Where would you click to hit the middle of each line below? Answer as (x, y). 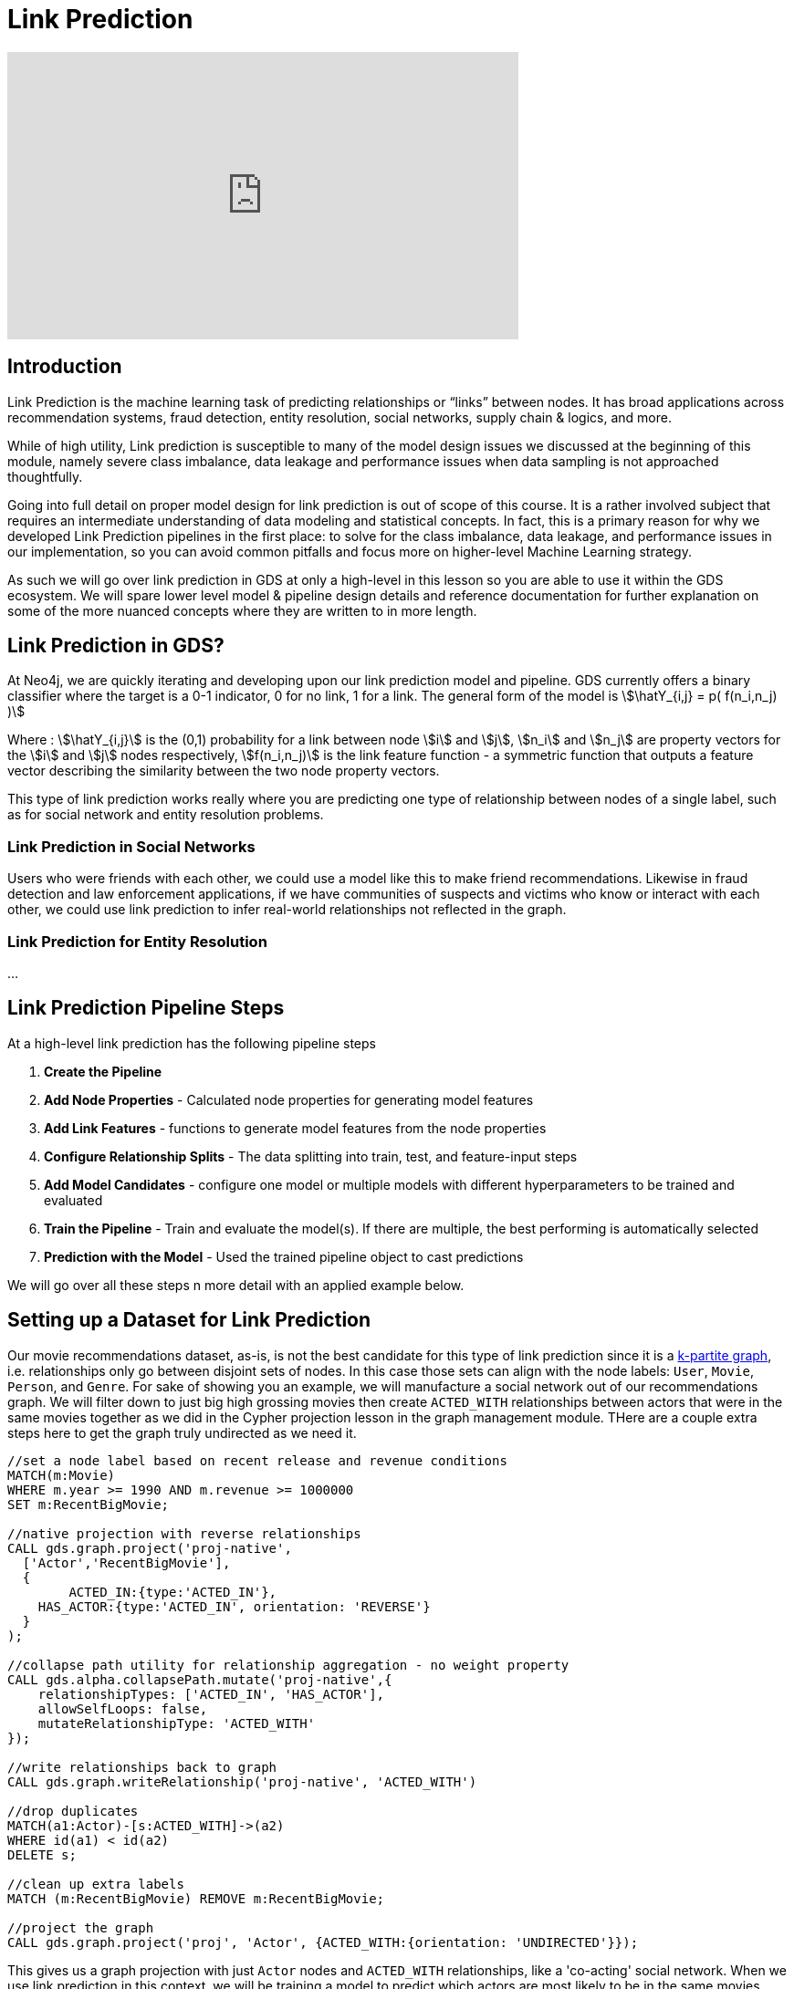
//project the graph (81, 1927)
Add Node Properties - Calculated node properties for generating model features (289, 1099)
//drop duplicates (73, 1811)
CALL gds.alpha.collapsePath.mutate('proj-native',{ (200, 1679)
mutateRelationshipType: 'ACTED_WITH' (177, 1723)
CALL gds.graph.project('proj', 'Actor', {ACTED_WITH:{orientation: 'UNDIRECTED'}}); (323, 1942)
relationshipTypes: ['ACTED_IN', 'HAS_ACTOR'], (211, 1694)
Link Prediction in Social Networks (131, 846)
